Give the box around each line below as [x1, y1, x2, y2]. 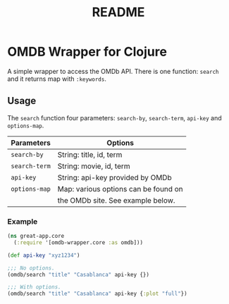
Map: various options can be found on [57, 184, 183, 194]
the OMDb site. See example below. [57, 195, 175, 205]
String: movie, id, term [57, 161, 130, 171]
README [92, 4, 145, 20]
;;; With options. [7, 284, 61, 291]
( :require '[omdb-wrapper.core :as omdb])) [13, 239, 143, 246]
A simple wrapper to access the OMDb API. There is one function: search [7, 67, 219, 75]
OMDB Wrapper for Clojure [7, 44, 168, 60]
